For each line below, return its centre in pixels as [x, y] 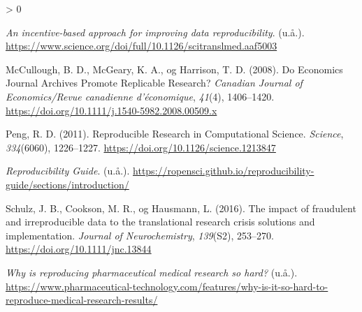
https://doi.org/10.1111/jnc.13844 [79, 249]
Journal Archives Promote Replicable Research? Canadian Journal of [154, 83]
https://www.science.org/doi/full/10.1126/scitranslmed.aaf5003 [142, 46]
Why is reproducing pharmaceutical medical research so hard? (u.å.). [152, 272]
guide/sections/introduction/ [67, 184]
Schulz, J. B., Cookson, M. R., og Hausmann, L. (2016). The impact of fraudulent [181, 208]
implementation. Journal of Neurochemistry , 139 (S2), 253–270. [140, 235]
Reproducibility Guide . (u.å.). [68, 171]
